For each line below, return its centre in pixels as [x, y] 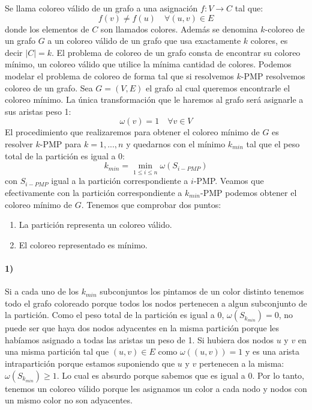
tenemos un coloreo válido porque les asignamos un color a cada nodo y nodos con [156, 388]
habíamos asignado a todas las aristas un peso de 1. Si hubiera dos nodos [139, 339]
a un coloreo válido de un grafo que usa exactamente [144, 41]
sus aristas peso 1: [38, 111]
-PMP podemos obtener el [248, 192]
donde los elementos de [47, 29]
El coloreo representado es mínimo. [83, 244]
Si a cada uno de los [42, 291]
